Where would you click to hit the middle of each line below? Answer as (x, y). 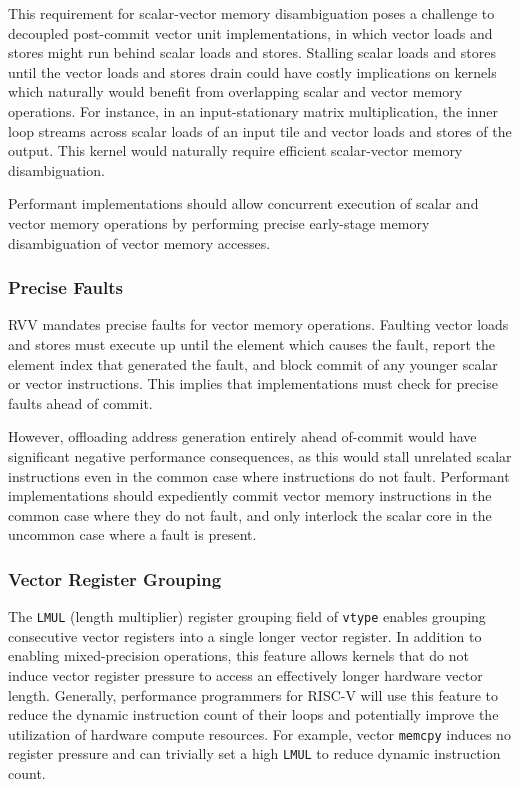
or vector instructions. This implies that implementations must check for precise (253, 383)
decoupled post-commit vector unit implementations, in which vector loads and (250, 32)
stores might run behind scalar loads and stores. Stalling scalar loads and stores (252, 52)
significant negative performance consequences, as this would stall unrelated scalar (260, 455)
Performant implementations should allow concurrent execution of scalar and (243, 203)
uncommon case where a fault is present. (132, 534)
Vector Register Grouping (115, 578)
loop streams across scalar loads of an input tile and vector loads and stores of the (260, 130)
